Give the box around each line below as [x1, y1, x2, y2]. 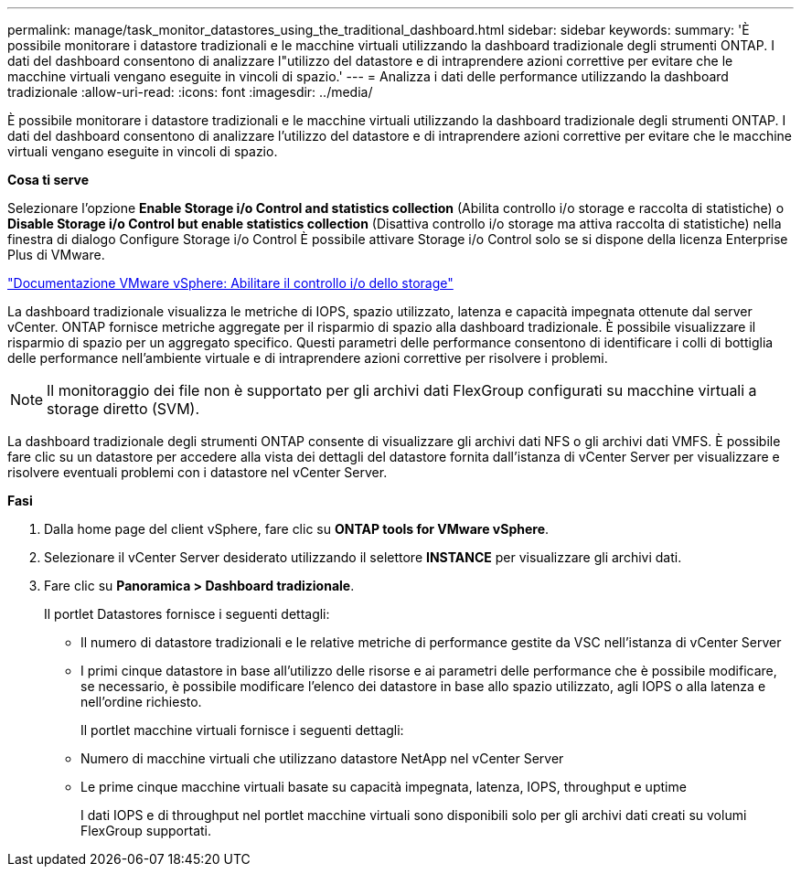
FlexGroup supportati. [80, 823, 212, 838]
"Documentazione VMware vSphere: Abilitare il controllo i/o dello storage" [7, 275, 454, 291]
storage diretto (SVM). [47, 400, 200, 418]
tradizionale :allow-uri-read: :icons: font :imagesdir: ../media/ [7, 84, 373, 100]
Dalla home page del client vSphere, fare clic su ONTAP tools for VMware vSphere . [44, 521, 550, 537]
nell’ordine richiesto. [80, 694, 202, 709]
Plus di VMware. [7, 247, 105, 262]
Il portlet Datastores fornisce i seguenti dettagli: [44, 606, 330, 622]
